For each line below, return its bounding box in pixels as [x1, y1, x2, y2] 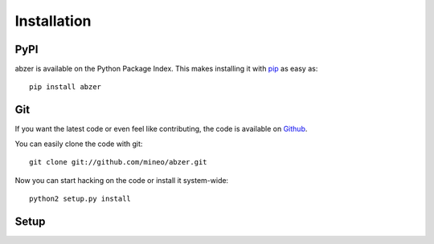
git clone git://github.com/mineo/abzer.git [29, 157, 208, 167]
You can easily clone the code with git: [14, 139, 143, 148]
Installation [14, 12, 92, 30]
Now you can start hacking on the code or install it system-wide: [14, 175, 229, 185]
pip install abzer [29, 83, 102, 91]
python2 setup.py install [29, 193, 132, 203]
